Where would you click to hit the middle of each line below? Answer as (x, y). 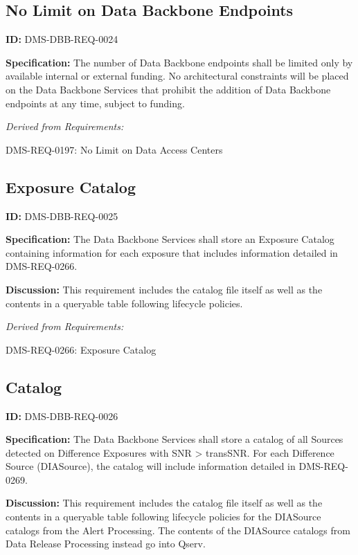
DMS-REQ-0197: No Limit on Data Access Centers (114, 149)
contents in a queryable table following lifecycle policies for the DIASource (163, 517)
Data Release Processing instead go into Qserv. (106, 544)
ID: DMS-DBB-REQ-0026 (62, 416)
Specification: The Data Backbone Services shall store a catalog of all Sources (174, 439)
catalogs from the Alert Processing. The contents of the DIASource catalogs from (178, 530)
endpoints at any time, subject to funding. (95, 103)
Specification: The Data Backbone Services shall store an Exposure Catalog (170, 239)
